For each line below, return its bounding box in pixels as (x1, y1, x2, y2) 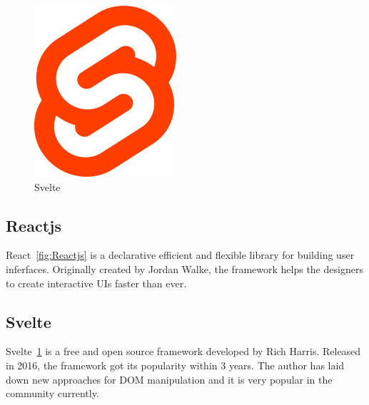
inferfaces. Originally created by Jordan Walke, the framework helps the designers (6, 261, 363, 276)
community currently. (6, 386, 99, 401)
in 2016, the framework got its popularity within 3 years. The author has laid (6, 357, 345, 372)
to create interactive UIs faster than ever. (6, 275, 187, 290)
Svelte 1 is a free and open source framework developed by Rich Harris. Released (6, 344, 361, 359)
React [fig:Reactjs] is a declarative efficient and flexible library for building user (6, 247, 355, 262)
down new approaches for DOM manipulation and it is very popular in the (6, 371, 333, 386)
